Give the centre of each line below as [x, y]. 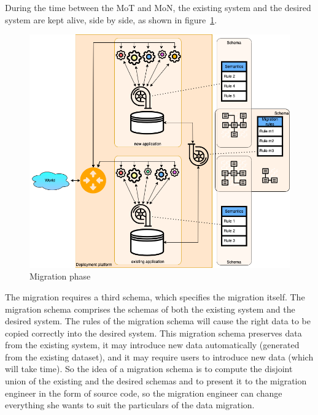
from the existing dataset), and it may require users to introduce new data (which [159, 356]
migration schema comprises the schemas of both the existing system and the [150, 309]
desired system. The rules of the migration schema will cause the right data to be [158, 321]
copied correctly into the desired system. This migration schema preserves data [153, 333]
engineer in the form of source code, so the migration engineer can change [144, 393]
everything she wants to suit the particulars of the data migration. [130, 405]
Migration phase [60, 276]
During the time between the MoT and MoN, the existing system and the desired [158, 7]
